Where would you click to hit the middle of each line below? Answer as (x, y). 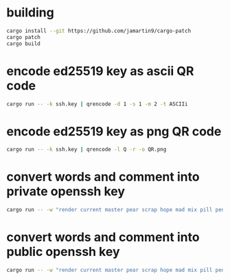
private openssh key (66, 191)
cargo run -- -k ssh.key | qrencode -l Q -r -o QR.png (87, 150)
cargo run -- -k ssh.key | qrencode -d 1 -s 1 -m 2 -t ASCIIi (97, 104)
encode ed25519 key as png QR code (114, 131)
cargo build (23, 43)
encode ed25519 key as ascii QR (100, 71)
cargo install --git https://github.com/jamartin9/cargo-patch (99, 31)
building (30, 13)
